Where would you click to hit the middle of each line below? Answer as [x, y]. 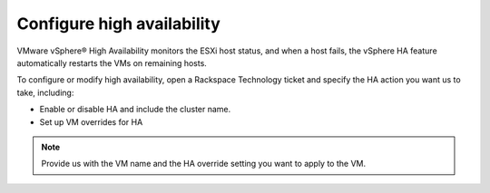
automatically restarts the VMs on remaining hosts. [112, 63]
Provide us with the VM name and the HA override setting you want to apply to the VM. [204, 164]
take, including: [45, 92]
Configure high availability [119, 24]
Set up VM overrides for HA [91, 121]
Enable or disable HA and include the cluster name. [135, 110]
